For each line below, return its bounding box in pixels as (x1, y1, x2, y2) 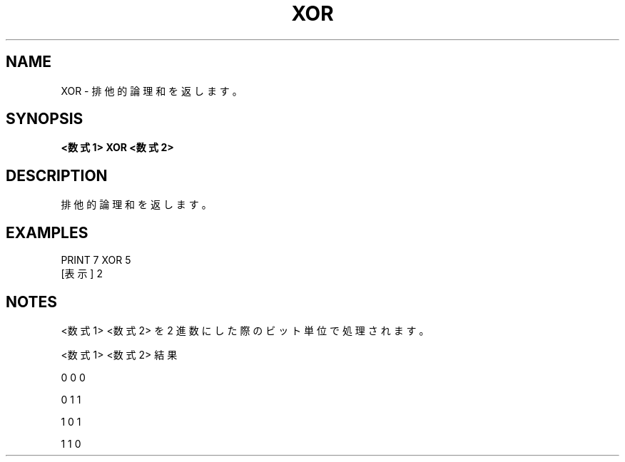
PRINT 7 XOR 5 (61, 254, 131, 267)
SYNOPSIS (6, 110, 83, 128)
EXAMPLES (6, 223, 88, 242)
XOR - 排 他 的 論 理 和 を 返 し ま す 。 (61, 84, 243, 97)
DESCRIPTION (6, 166, 108, 185)
